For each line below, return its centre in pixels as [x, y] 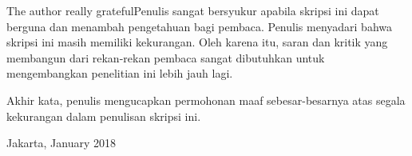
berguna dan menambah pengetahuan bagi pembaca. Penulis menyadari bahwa [199, 26]
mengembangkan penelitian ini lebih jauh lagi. [120, 73]
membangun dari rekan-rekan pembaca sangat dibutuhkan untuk [166, 57]
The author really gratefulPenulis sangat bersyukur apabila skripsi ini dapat [193, 10]
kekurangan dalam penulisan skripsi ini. [104, 116]
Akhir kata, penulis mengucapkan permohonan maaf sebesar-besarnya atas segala [206, 100]
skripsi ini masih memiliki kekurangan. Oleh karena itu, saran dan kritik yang [197, 42]
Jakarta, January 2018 [61, 143]
